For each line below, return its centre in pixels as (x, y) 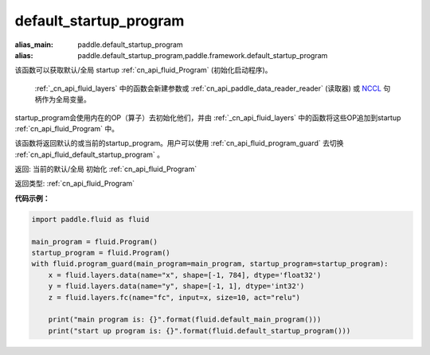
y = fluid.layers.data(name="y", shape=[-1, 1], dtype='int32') (176, 286)
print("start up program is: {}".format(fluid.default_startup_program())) (199, 331)
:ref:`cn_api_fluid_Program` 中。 (67, 128)
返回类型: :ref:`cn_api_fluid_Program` (75, 184)
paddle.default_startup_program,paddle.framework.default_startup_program (203, 55)
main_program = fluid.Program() (95, 242)
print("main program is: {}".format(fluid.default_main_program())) (185, 320)
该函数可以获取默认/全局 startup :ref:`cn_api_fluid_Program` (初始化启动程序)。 (143, 70)
